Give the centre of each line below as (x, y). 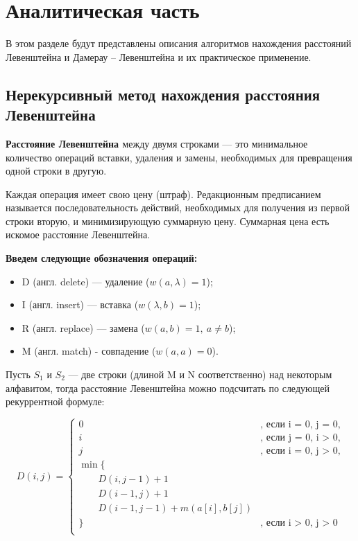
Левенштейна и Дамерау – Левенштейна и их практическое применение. (159, 56)
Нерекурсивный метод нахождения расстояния (163, 94)
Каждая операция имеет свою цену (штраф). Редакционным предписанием (163, 194)
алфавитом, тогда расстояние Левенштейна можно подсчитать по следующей (168, 388)
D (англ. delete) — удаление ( (86, 281)
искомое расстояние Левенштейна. (78, 234)
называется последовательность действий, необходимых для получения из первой (178, 207)
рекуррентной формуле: (55, 401)
